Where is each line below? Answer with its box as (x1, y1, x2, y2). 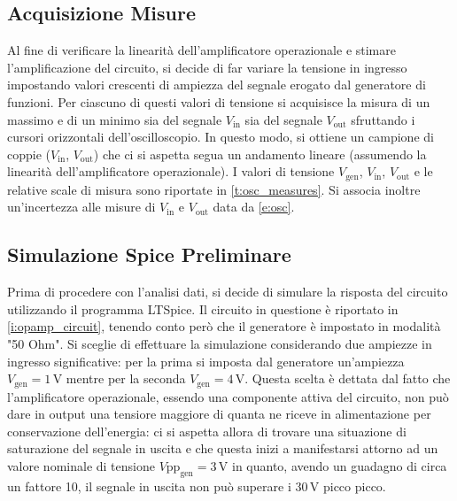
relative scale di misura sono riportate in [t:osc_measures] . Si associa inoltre (7, 180, 421, 198)
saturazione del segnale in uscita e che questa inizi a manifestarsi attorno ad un (7, 439, 438, 458)
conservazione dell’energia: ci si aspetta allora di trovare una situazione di (7, 421, 407, 440)
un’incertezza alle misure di (7, 197, 156, 216)
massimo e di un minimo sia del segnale (7, 110, 222, 128)
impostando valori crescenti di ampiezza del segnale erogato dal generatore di (7, 75, 426, 94)
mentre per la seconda (66, 369, 186, 388)
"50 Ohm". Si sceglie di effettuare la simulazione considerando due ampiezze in (7, 334, 432, 352)
